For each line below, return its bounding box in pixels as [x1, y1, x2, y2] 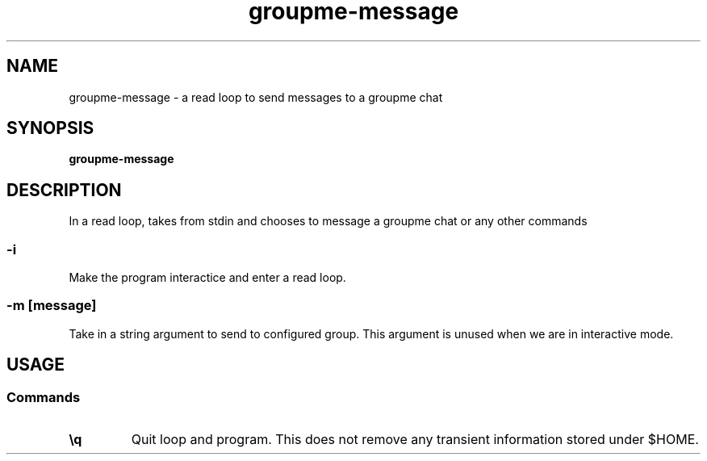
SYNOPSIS [6, 118, 94, 139]
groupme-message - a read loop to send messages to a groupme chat [69, 90, 443, 104]
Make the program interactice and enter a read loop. [69, 270, 346, 285]
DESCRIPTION [6, 179, 122, 200]
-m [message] [6, 297, 97, 314]
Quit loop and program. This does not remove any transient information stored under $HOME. [131, 431, 699, 447]
